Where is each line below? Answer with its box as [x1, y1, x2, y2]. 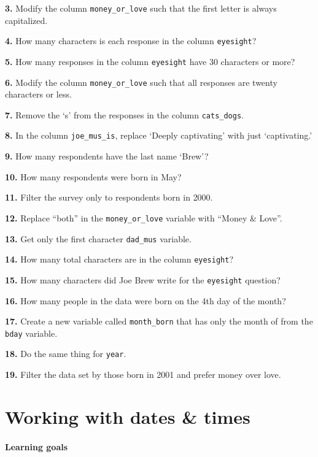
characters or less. [5, 88, 72, 101]
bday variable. [5, 326, 58, 339]
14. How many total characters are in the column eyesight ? [5, 253, 234, 266]
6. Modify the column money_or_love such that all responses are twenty [5, 75, 277, 88]
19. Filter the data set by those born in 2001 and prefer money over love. [5, 368, 281, 381]
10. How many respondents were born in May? [5, 170, 182, 183]
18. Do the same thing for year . [5, 347, 126, 360]
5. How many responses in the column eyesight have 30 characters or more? [5, 55, 295, 67]
